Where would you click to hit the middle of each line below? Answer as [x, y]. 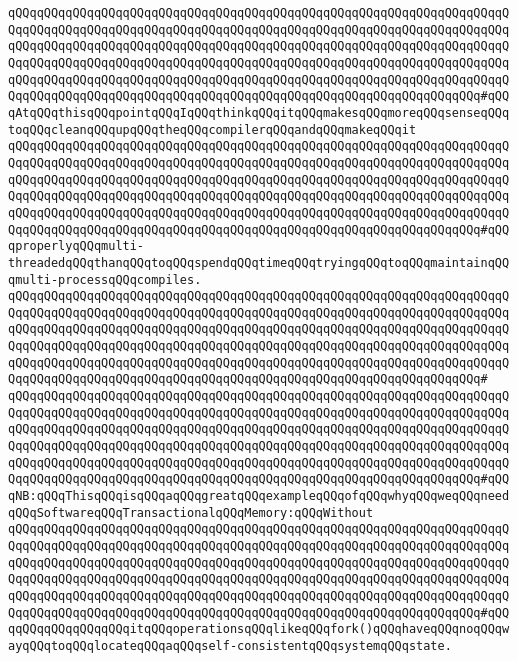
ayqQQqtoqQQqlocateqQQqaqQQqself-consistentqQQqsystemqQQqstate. [230, 645]
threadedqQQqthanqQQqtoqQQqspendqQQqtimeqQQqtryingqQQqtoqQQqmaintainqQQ [259, 262]
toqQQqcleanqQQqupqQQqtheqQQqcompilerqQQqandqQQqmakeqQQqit [212, 129]
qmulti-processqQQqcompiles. [105, 279]
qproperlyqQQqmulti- [76, 246]
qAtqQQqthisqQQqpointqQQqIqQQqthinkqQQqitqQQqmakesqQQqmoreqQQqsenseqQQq [259, 112]
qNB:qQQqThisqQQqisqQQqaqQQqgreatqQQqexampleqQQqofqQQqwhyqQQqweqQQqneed [259, 496]
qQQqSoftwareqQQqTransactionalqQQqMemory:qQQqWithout [191, 512]
